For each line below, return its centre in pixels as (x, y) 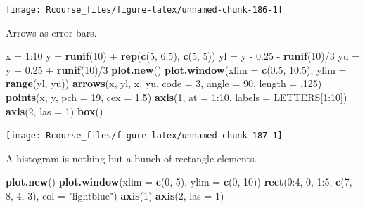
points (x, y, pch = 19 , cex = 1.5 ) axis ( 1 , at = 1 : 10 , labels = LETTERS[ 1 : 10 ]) (177, 97)
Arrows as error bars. (51, 32)
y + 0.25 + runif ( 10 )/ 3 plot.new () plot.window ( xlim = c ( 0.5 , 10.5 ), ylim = (176, 69)
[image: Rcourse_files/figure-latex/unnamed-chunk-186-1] (144, 10)
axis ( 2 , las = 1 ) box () (55, 111)
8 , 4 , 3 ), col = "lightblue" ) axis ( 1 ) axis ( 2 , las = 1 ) (115, 196)
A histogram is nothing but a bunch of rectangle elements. (132, 158)
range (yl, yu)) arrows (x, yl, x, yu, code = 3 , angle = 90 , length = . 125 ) (164, 83)
